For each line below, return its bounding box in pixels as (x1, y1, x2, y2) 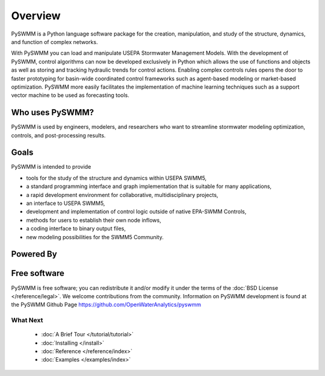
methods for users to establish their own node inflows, (26, 216, 162, 224)
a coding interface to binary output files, (26, 225, 126, 232)
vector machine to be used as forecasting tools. (11, 92, 129, 99)
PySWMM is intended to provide (11, 163, 91, 171)
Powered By (11, 249, 57, 259)
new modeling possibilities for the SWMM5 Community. (26, 233, 164, 240)
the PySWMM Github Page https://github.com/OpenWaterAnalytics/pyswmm (11, 301, 202, 309)
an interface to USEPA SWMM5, (26, 199, 105, 207)
